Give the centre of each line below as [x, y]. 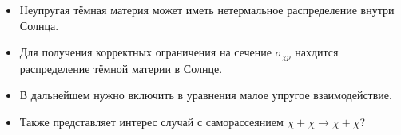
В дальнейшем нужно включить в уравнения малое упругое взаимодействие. [206, 95]
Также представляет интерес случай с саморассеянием [151, 121]
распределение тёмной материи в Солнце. [121, 68]
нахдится [317, 52]
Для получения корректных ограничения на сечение [146, 52]
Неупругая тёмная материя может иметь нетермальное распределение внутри [207, 10]
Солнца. [39, 25]
